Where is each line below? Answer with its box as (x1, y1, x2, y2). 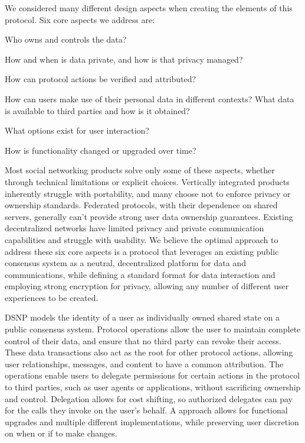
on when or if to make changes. (5, 427, 117, 439)
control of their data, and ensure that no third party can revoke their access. (5, 334, 281, 347)
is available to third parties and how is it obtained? (5, 104, 190, 117)
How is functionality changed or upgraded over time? (5, 144, 196, 156)
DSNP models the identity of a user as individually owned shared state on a (5, 311, 280, 324)
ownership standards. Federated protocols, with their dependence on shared (5, 199, 278, 211)
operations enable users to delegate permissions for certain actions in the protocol (5, 369, 300, 381)
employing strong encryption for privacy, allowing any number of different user (5, 280, 289, 292)
